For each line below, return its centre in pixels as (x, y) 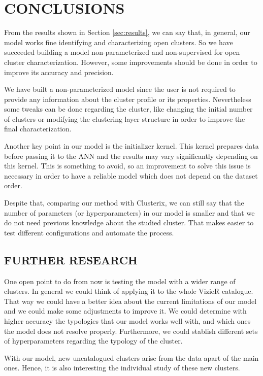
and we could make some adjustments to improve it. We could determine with (125, 311)
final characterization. (38, 129)
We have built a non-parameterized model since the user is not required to (120, 89)
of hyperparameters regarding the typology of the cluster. (93, 341)
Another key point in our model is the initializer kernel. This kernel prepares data (131, 146)
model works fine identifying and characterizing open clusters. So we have (119, 42)
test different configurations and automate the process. (89, 232)
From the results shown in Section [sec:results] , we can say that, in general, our (127, 32)
